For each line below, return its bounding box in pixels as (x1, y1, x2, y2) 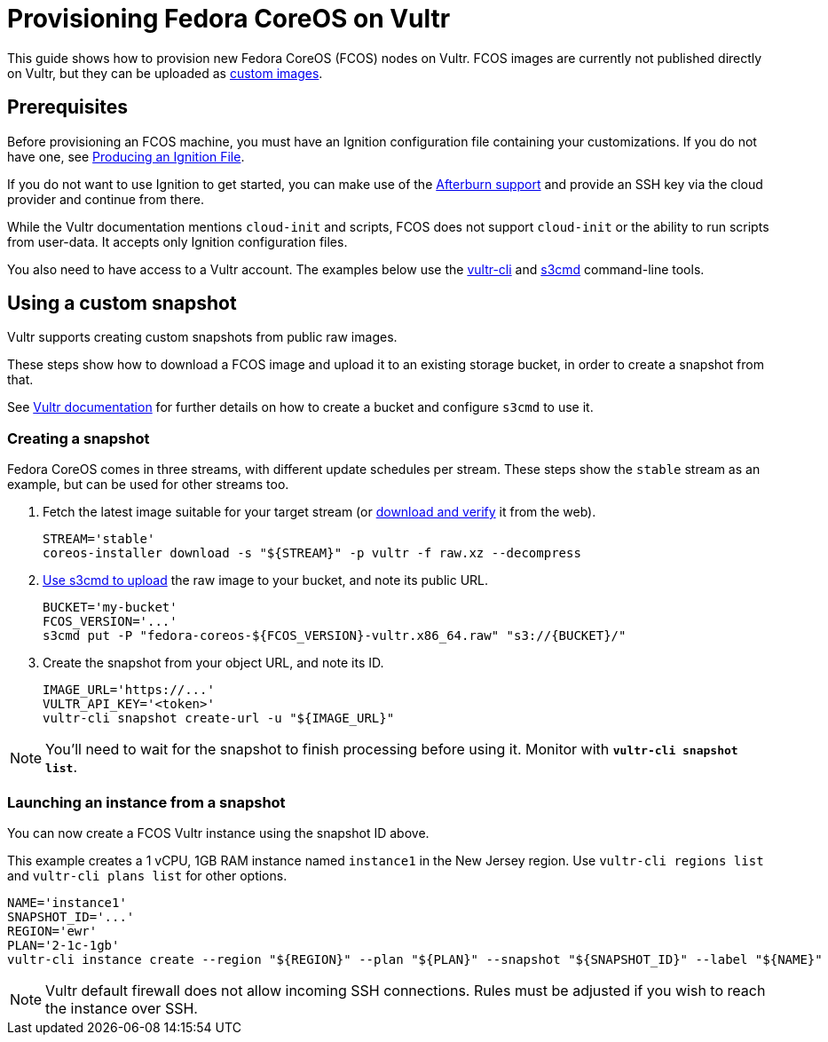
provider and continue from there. (7, 191, 204, 207)
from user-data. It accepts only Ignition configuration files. (7, 233, 348, 249)
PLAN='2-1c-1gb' (7, 937, 120, 952)
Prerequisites (7, 96, 128, 119)
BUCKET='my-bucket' (43, 600, 177, 615)
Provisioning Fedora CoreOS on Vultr (7, 4, 451, 34)
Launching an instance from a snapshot (7, 793, 286, 811)
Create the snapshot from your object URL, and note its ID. (43, 655, 384, 671)
